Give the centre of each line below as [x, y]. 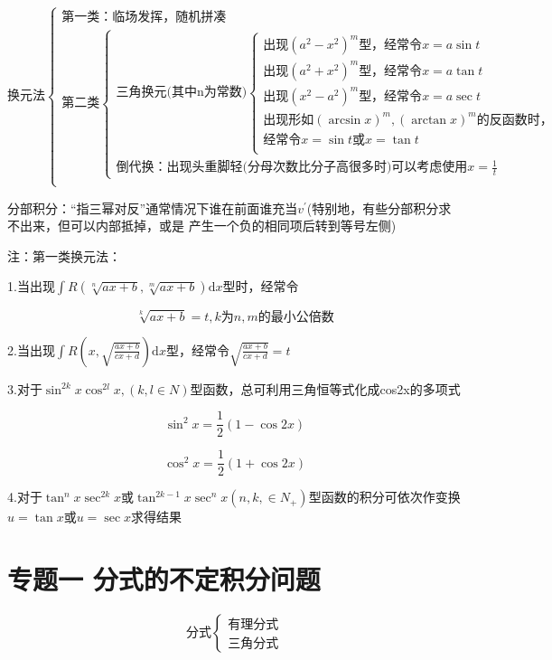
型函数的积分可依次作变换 [384, 497]
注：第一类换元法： [64, 255]
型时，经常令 [261, 286]
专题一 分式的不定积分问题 [164, 579]
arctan [429, 120]
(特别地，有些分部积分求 [379, 207]
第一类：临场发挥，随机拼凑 [144, 18]
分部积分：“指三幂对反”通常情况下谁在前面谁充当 [153, 207]
